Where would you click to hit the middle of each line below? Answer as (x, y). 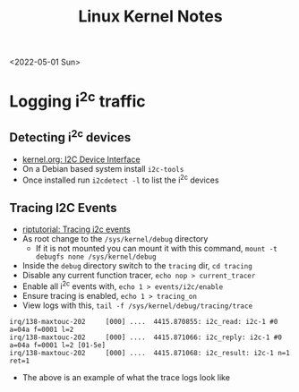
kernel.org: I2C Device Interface (81, 159)
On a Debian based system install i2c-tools (103, 168)
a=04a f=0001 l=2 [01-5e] (57, 345)
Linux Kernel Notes (150, 17)
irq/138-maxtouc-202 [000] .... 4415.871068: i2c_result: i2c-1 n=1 (150, 353)
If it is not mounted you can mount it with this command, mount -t (156, 248)
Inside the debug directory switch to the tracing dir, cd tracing (137, 265)
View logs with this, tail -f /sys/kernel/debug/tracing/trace (137, 305)
